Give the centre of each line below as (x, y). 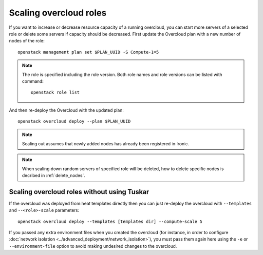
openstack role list (55, 92)
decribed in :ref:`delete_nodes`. (54, 176)
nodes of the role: (27, 41)
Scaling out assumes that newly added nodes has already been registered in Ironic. (106, 143)
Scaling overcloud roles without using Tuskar (79, 192)
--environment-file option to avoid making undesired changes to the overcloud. (93, 246)
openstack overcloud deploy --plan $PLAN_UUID (74, 121)
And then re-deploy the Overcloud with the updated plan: (66, 110)
